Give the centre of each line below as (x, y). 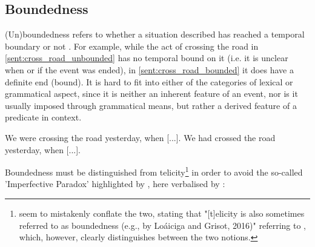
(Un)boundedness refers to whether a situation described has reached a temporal (155, 34)
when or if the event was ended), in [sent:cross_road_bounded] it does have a (149, 69)
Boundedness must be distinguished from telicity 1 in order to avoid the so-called (154, 171)
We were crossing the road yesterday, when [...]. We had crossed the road (140, 137)
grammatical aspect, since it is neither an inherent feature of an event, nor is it (151, 94)
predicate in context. (43, 117)
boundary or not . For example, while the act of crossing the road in (132, 46)
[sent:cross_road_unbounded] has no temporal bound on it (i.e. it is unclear (147, 58)
